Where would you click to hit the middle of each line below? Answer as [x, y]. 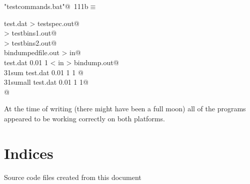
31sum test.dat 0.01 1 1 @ [44, 72]
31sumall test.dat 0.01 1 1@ [46, 82]
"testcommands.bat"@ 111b [46, 6]
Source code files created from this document [73, 177]
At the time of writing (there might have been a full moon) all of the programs [125, 109]
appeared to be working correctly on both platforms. [84, 118]
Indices [29, 153]
